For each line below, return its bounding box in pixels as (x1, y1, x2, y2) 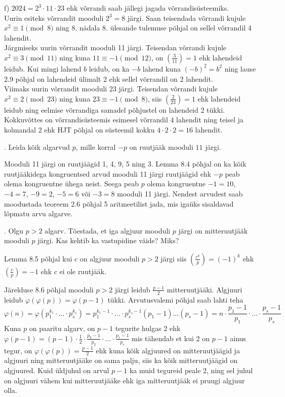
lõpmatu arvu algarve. (4, 208, 73, 219)
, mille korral (75, 141, 116, 152)
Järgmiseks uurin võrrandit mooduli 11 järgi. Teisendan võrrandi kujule (4, 42, 227, 53)
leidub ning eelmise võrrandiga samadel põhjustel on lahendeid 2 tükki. (4, 104, 225, 115)
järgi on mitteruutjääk (178, 225, 248, 236)
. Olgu (4, 225, 24, 236)
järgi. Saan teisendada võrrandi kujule (127, 12, 246, 23)
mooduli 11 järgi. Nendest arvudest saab (117, 188, 243, 198)
